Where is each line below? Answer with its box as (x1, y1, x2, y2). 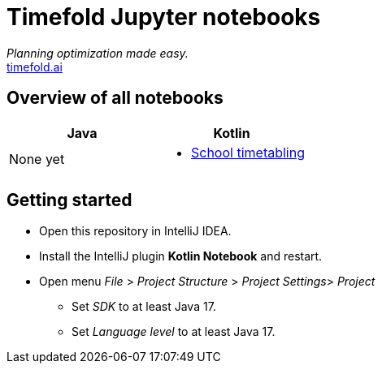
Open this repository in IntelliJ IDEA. (39, 224, 232, 239)
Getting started (7, 190, 132, 211)
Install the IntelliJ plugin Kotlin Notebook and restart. (39, 249, 323, 264)
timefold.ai (7, 59, 63, 74)
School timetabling (191, 144, 305, 161)
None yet (9, 150, 65, 167)
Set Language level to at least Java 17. (72, 325, 276, 339)
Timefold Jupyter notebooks (7, 3, 321, 31)
